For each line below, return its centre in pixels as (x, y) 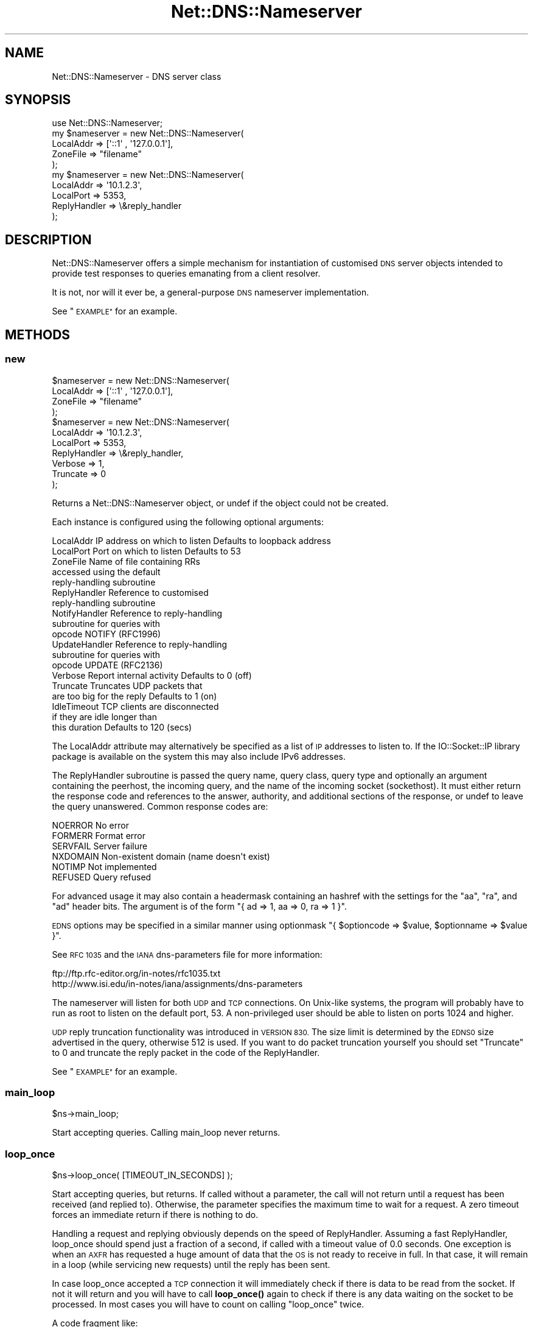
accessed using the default (106, 571)
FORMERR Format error (99, 835)
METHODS (38, 334)
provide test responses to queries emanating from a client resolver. (186, 274)
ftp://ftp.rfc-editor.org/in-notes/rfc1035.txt (136, 973)
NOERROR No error (90, 825)
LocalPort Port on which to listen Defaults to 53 (146, 551)
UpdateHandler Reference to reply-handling (140, 644)
